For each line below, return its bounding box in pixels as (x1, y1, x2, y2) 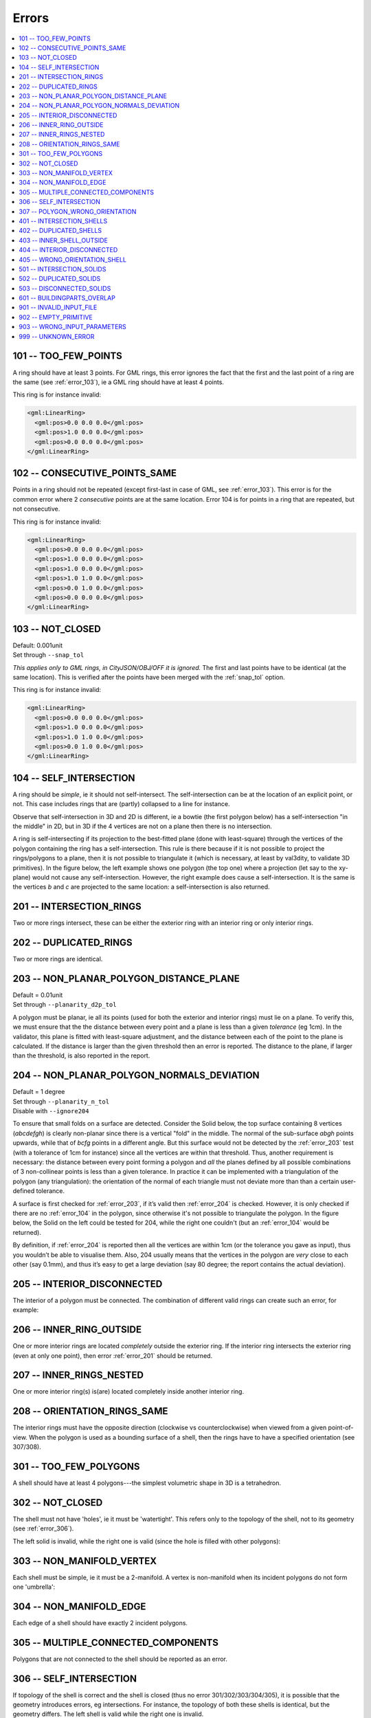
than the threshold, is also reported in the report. (12, 1051, 150, 1060)
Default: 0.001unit (12, 641, 63, 649)
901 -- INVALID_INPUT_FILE (19, 303, 98, 312)
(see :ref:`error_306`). (12, 1524, 74, 1532)
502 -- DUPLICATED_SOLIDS (19, 275, 101, 283)
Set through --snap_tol (12, 651, 85, 659)
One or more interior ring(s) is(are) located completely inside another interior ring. (12, 1387, 244, 1396)
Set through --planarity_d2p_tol (12, 1001, 117, 1009)
